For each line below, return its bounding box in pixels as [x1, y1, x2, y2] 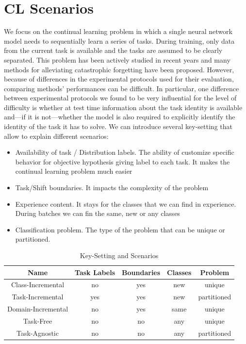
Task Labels [75, 267, 115, 277]
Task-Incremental [12, 292, 64, 302]
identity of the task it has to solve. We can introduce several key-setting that [4, 121, 232, 131]
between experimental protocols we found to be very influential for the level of [4, 93, 237, 103]
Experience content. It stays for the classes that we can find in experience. [15, 198, 236, 209]
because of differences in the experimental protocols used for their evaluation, [4, 74, 234, 84]
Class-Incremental [11, 279, 65, 290]
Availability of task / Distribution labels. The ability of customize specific [15, 147, 234, 157]
